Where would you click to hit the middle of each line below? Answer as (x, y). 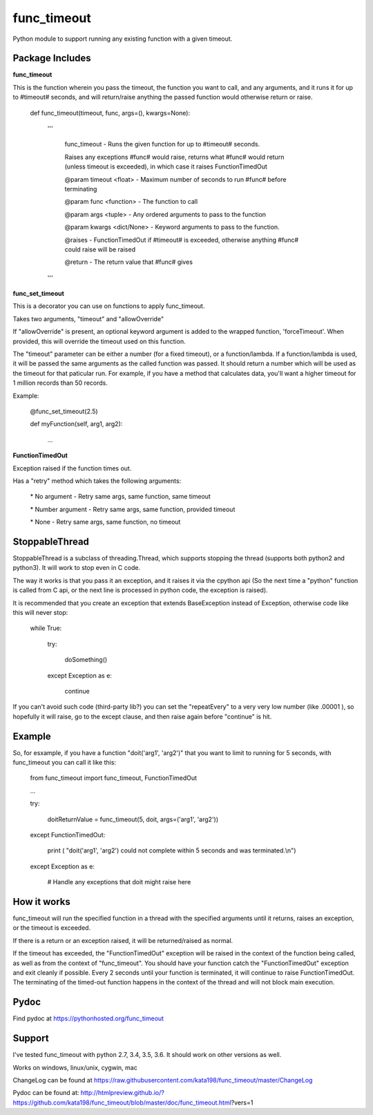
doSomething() (86, 660)
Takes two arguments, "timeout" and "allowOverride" (88, 318)
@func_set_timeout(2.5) (64, 411)
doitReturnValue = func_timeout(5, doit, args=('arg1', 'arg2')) (133, 819)
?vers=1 (242, 1103)
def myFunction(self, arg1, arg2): (76, 424)
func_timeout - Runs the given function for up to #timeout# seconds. (162, 144)
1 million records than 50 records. (60, 383)
